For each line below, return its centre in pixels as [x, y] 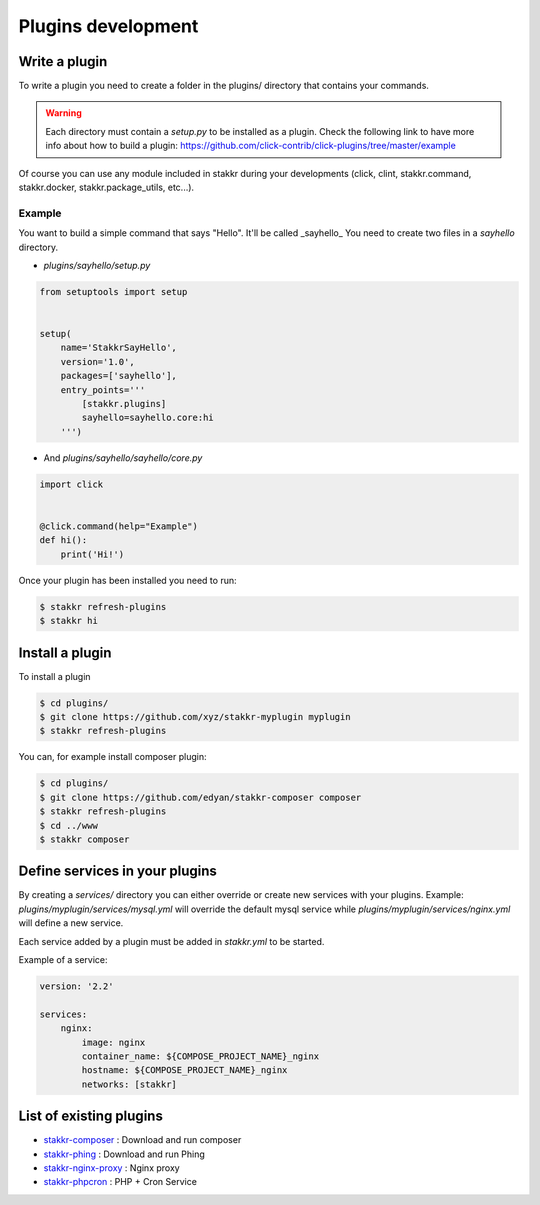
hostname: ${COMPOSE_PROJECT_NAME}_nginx [184, 1070]
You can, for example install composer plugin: [112, 757]
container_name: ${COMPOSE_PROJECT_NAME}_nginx [200, 1056]
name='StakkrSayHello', [118, 348]
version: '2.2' [76, 986]
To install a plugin [54, 676]
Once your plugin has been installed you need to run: [127, 580]
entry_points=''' [103, 389]
